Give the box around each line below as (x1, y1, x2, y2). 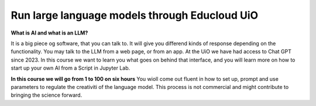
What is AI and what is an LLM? (11, 29, 88, 36)
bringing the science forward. (11, 91, 83, 99)
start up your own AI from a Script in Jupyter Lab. (11, 64, 130, 71)
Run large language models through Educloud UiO (11, 9, 259, 22)
